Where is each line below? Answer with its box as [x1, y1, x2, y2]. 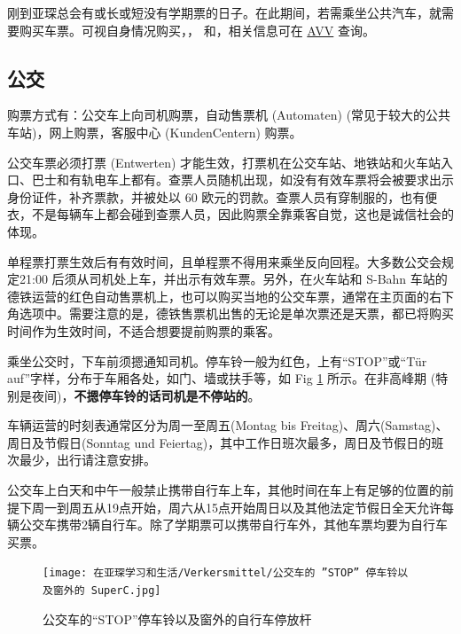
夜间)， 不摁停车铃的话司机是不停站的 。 [31, 386, 261, 404]
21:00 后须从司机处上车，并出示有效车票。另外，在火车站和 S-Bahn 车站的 [19, 270, 448, 288]
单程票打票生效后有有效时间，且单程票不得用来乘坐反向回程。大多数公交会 [7, 252, 441, 270]
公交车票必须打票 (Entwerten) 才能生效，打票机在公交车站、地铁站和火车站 [7, 153, 441, 171]
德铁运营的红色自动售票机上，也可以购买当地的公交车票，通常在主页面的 [7, 286, 429, 305]
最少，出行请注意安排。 [19, 450, 156, 469]
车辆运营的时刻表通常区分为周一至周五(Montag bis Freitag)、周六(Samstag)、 [7, 416, 449, 434]
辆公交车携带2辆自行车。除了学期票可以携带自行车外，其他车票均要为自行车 [7, 515, 448, 534]
